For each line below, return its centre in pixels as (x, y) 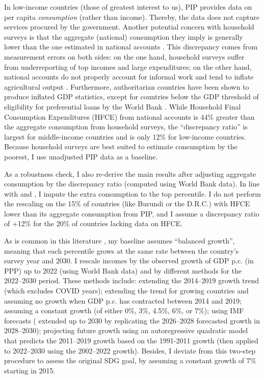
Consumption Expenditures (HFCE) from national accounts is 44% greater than (129, 116)
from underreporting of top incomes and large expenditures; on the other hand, (128, 66)
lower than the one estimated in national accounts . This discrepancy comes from (131, 47)
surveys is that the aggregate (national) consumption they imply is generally (124, 36)
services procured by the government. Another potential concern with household (129, 27)
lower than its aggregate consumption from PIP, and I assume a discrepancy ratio (132, 213)
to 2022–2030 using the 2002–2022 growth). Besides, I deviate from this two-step (130, 350)
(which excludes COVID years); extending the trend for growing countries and (126, 291)
